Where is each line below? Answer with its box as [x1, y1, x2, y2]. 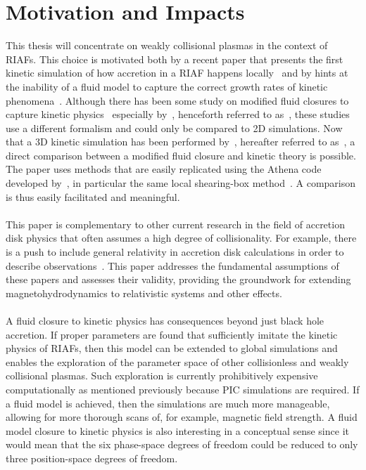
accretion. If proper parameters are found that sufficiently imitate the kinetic [6, 327, 338, 341]
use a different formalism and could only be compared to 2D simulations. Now [6, 120, 343, 135]
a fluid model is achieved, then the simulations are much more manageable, [6, 396, 330, 410]
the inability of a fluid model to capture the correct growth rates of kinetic [6, 79, 328, 93]
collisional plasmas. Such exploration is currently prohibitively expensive [6, 368, 318, 383]
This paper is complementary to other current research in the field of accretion [6, 216, 345, 231]
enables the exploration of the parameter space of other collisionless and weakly [6, 354, 349, 369]
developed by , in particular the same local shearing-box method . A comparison [6, 176, 356, 190]
